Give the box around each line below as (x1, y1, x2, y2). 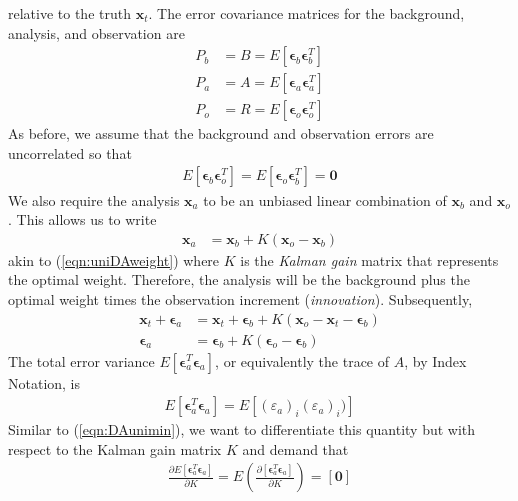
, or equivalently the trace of (215, 350, 390, 371)
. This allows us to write (8, 209, 157, 230)
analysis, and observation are (8, 22, 185, 43)
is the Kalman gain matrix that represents (240, 249, 499, 270)
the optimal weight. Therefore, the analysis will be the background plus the (8, 269, 470, 290)
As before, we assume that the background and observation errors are (8, 123, 434, 144)
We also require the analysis (8, 189, 180, 210)
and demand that (242, 438, 349, 459)
